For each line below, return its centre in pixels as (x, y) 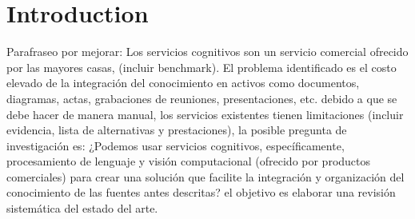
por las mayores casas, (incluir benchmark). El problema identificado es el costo (202, 67)
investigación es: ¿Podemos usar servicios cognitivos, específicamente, (176, 145)
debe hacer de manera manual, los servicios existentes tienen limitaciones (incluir (205, 114)
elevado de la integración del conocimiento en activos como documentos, (183, 83)
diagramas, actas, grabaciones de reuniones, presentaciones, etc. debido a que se (202, 98)
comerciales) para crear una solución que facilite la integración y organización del (206, 176)
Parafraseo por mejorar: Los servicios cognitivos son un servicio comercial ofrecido (207, 52)
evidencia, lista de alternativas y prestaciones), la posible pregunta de (177, 130)
